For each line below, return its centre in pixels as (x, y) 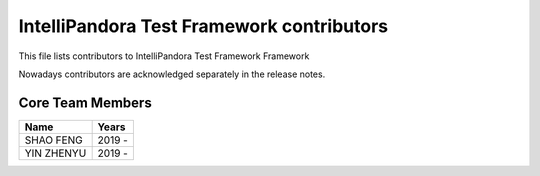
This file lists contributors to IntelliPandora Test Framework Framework (164, 56)
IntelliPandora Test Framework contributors (203, 26)
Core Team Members (85, 102)
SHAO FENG (54, 140)
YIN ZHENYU (55, 153)
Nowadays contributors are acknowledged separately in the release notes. (172, 74)
